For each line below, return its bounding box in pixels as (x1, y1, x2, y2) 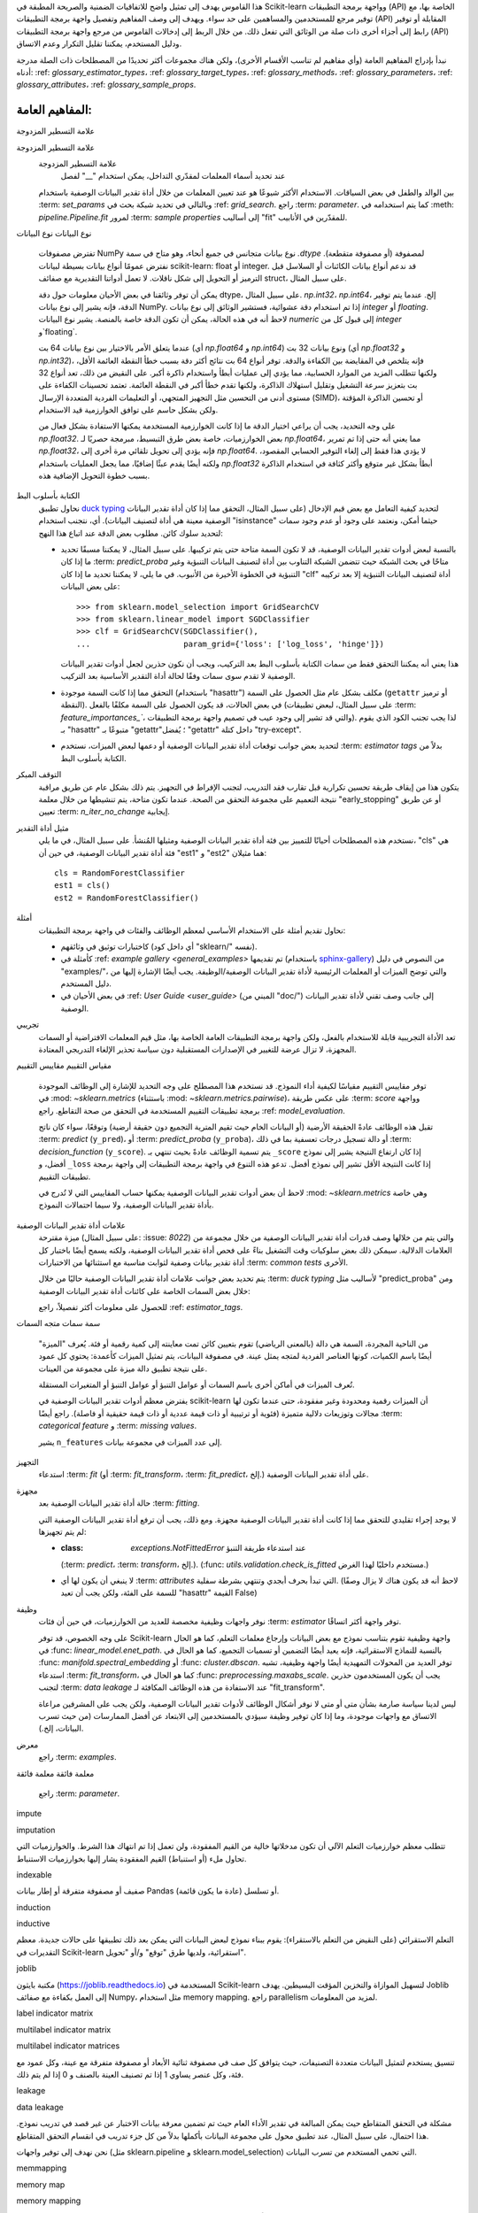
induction (16, 1901, 51, 1912)
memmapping (16, 2163, 67, 2173)
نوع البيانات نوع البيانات (16, 227, 92, 238)
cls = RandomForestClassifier (54, 867, 186, 878)
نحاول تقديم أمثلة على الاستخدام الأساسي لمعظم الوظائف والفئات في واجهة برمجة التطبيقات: (38, 925, 346, 936)
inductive (16, 1918, 50, 1929)
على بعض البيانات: (60, 581, 120, 592)
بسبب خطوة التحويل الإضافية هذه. (38, 470, 150, 482)
